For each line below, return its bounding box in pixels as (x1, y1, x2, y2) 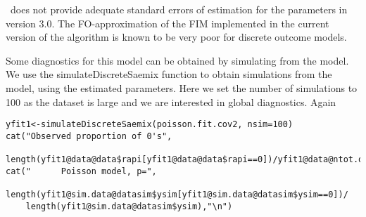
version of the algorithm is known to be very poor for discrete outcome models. (6, 29, 347, 44)
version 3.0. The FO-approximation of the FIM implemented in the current (6, 15, 329, 30)
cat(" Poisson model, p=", (6, 166, 157, 176)
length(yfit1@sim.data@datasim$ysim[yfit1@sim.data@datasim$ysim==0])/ (6, 190, 348, 200)
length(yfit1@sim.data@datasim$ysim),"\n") (25, 201, 233, 211)
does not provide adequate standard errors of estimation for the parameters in (10, 2, 348, 16)
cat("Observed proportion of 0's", (6, 131, 172, 141)
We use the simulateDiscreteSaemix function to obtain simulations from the (6, 67, 332, 81)
